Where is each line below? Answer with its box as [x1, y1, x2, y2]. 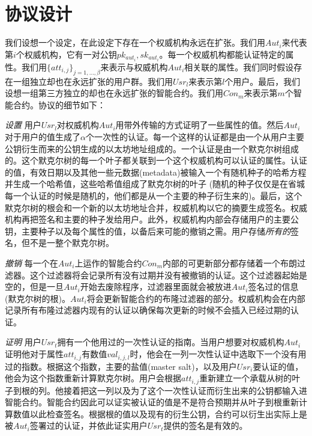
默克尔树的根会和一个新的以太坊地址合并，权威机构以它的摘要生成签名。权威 [5, 201, 307, 213]
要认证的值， [253, 360, 304, 372]
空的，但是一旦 [5, 280, 64, 293]
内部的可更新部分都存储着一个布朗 [163, 256, 298, 269]
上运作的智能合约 [74, 256, 142, 269]
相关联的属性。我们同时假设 [184, 60, 294, 73]
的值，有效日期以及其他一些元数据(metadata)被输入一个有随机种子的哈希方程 [5, 165, 307, 178]
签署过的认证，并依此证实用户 [29, 419, 148, 432]
